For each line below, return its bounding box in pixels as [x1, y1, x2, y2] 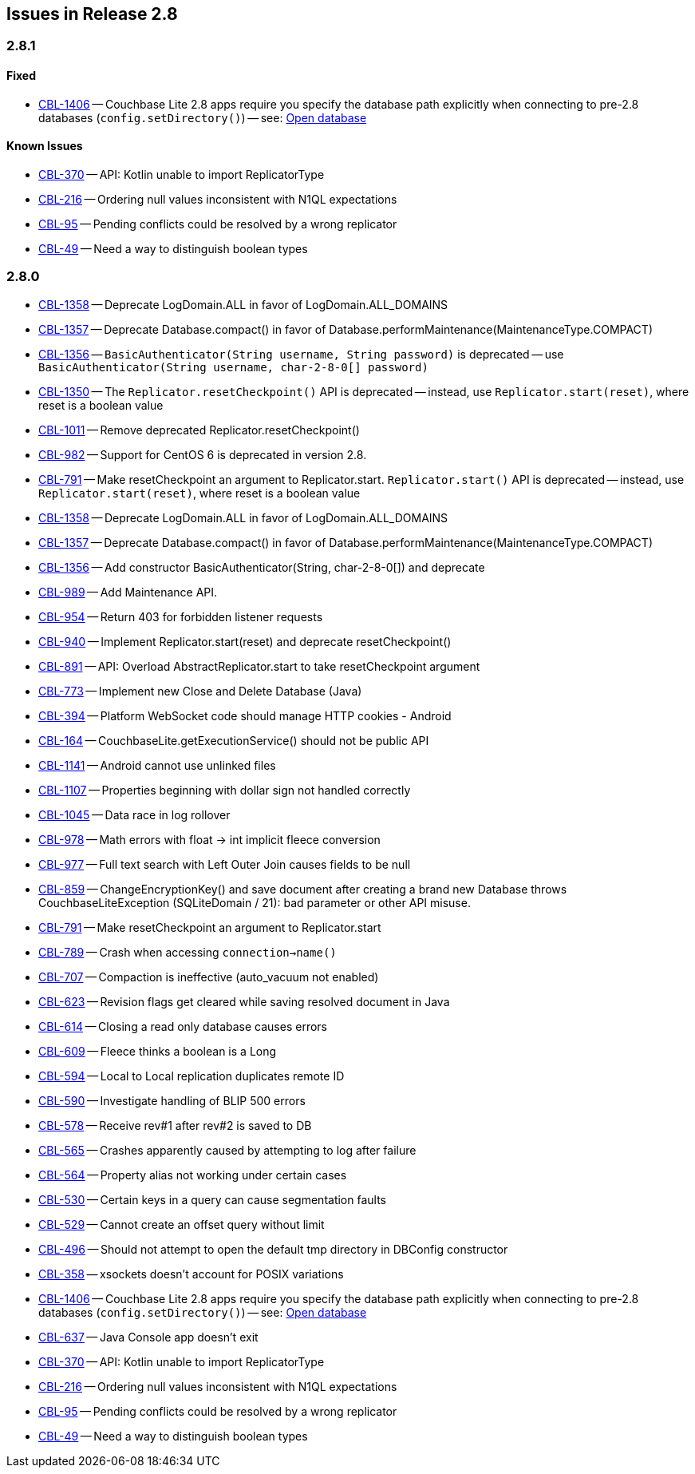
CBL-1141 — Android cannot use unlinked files [38, 758, 276, 772]
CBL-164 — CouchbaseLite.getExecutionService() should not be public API [38, 733, 429, 747]
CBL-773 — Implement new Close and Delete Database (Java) [38, 684, 362, 698]
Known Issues [6, 139, 83, 153]
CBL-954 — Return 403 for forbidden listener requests [38, 609, 323, 624]
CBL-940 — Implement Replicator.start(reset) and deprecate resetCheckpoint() [38, 634, 452, 648]
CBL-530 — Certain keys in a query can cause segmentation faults [38, 1192, 386, 1207]
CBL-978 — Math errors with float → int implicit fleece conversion [38, 832, 381, 846]
